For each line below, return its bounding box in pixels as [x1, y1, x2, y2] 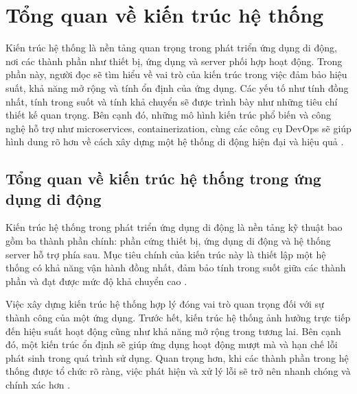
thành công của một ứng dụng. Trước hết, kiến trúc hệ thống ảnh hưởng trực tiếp [5, 310, 351, 325]
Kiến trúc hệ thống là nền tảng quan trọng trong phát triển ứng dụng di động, [5, 40, 337, 55]
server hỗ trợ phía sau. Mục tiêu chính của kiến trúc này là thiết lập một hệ [5, 247, 326, 261]
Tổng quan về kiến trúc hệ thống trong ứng [5, 168, 321, 189]
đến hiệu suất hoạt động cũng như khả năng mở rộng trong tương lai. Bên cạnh [5, 323, 341, 338]
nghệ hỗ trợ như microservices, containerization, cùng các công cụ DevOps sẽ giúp [5, 121, 352, 135]
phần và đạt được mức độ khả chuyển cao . [5, 273, 187, 288]
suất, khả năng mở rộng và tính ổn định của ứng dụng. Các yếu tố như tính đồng [5, 80, 349, 95]
